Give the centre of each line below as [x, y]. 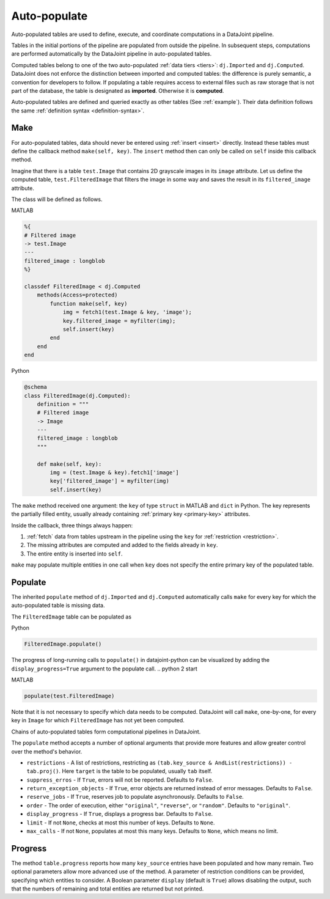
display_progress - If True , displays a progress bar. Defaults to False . [120, 814]
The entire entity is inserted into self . [75, 554]
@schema [35, 387]
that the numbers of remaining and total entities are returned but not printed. [108, 889]
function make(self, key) [89, 303]
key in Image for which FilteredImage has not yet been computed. [98, 721]
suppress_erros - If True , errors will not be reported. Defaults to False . [120, 780]
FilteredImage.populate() [63, 644]
